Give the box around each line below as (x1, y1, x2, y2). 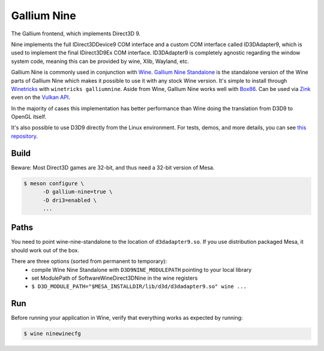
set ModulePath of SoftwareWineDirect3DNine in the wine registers (31, 274, 198, 282)
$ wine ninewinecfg (23, 330, 81, 337)
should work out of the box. (11, 246, 79, 254)
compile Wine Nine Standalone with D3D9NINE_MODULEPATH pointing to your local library (31, 266, 252, 273)
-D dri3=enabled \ (43, 196, 97, 204)
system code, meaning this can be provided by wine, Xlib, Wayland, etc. (11, 58, 189, 65)
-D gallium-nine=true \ (43, 189, 113, 195)
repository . (11, 132, 38, 140)
